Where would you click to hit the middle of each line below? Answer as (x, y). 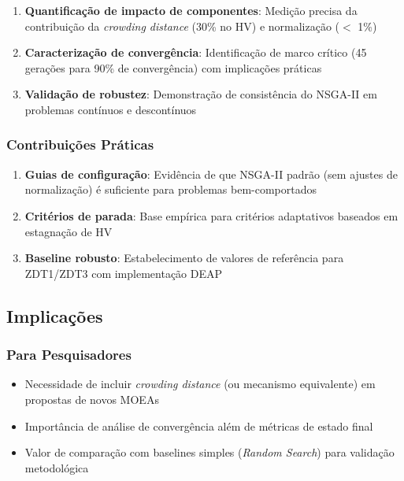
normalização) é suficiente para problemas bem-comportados (170, 189)
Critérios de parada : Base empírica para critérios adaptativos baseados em (211, 215)
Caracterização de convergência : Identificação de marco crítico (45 (196, 52)
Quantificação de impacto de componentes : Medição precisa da (191, 10)
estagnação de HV (69, 231)
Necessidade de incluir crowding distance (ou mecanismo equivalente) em (200, 384)
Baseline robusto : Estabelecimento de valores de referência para (184, 258)
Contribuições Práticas (80, 144)
